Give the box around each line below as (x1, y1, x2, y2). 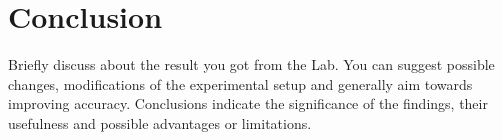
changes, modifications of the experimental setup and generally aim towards (8, 73, 473, 94)
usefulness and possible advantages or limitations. (8, 112, 312, 133)
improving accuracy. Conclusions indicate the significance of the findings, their (8, 93, 488, 114)
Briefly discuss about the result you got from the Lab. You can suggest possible (8, 54, 495, 75)
